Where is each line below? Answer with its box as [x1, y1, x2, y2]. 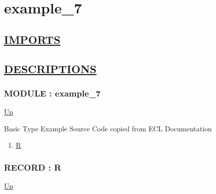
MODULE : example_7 [4, 87, 101, 99]
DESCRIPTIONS [4, 61, 97, 76]
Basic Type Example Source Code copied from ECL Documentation [4, 123, 212, 133]
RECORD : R [4, 161, 61, 173]
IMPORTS [4, 31, 61, 47]
